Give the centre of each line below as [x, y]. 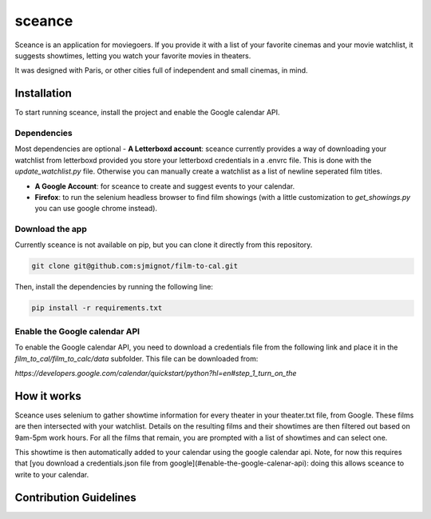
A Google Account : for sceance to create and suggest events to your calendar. [165, 186]
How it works [48, 396]
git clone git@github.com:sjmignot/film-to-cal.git [135, 266]
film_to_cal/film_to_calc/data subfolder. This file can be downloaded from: [136, 358]
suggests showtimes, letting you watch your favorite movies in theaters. [133, 55]
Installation [43, 93]
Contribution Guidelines [76, 497]
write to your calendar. [52, 474]
